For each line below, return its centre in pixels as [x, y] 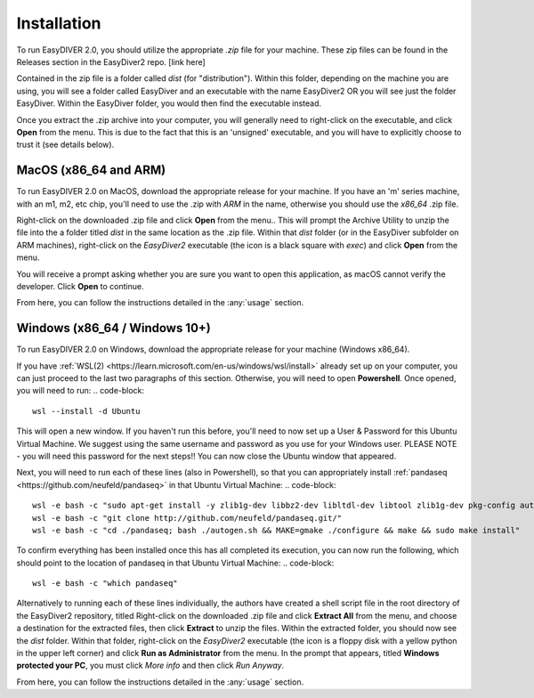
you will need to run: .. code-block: [81, 391]
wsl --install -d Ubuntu [86, 411]
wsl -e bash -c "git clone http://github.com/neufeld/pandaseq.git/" [187, 518]
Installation [59, 23]
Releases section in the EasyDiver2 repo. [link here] [111, 61]
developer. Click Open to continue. [80, 286]
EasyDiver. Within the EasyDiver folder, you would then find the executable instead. [169, 103]
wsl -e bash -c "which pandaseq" [105, 584]
